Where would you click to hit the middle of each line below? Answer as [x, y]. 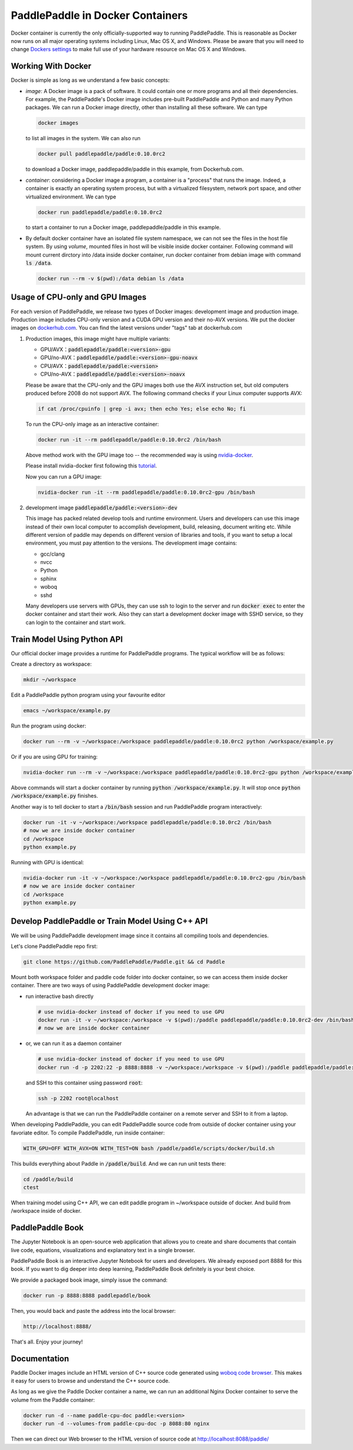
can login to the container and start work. [76, 622]
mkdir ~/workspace [50, 680]
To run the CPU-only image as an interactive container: [92, 424]
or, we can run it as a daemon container [74, 1043]
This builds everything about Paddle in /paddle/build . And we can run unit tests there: [119, 1163]
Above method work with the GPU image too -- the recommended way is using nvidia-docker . [139, 455]
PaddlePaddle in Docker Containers [99, 15]
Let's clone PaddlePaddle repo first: [54, 946]
